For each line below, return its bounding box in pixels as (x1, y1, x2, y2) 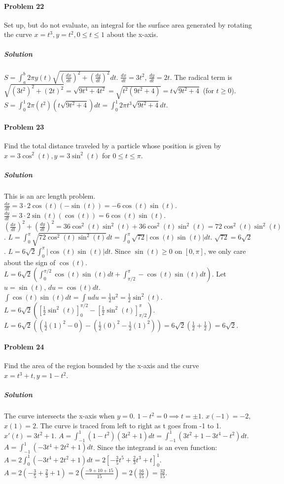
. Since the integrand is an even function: (93, 442, 217, 452)
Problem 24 (4, 342, 44, 352)
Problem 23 (4, 121, 44, 132)
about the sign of (4, 257, 56, 267)
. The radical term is (170, 71, 232, 82)
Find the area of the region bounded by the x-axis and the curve (4, 360, 199, 371)
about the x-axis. (106, 29, 158, 39)
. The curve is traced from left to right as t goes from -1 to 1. (36, 420, 221, 430)
